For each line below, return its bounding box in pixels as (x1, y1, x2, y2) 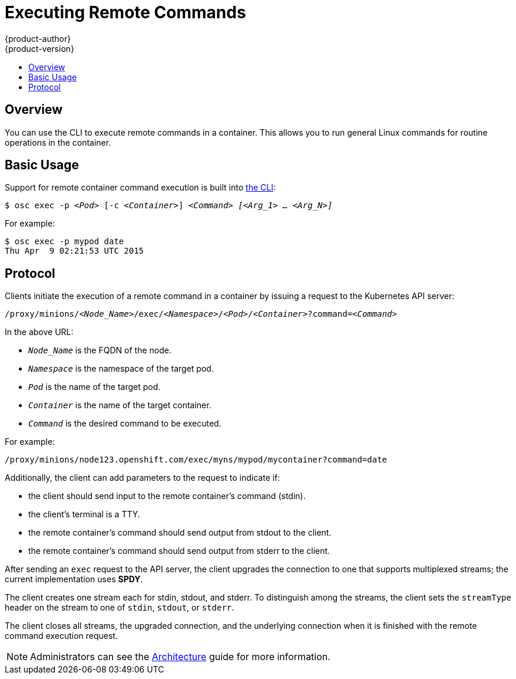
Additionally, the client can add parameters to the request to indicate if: (5, 473, 280, 483)
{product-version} (5, 43, 75, 54)
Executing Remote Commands (5, 2, 246, 22)
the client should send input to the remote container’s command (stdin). (28, 491, 306, 501)
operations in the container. (5, 137, 111, 147)
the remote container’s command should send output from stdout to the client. (28, 527, 332, 538)
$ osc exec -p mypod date (5, 237, 124, 247)
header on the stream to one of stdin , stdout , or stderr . (5, 602, 234, 613)
